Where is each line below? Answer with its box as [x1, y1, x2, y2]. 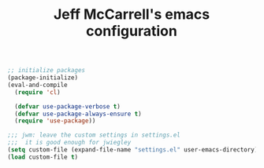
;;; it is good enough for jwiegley [7, 139, 132, 147]
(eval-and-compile [7, 81, 68, 89]
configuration [85, 22, 178, 40]
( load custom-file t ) [7, 153, 79, 161]
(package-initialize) [7, 74, 79, 82]
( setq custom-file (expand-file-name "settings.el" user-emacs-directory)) [7, 146, 262, 154]
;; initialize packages [7, 67, 86, 75]
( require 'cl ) [14, 88, 61, 96]
